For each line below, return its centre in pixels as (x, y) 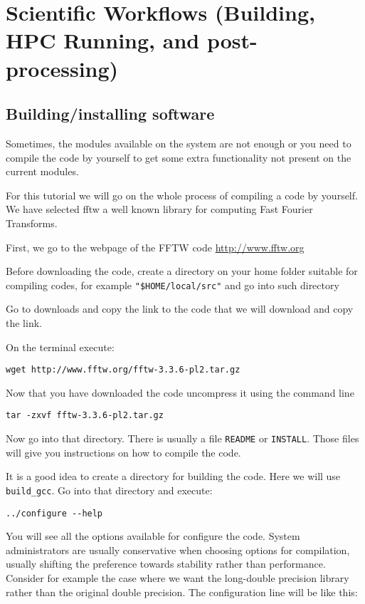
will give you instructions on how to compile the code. (123, 452)
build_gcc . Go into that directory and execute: (109, 490)
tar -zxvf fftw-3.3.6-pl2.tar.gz (85, 416)
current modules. (42, 171)
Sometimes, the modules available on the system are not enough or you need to (179, 143)
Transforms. (32, 223)
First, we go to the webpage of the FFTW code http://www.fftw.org (155, 247)
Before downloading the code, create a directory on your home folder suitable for (182, 271)
